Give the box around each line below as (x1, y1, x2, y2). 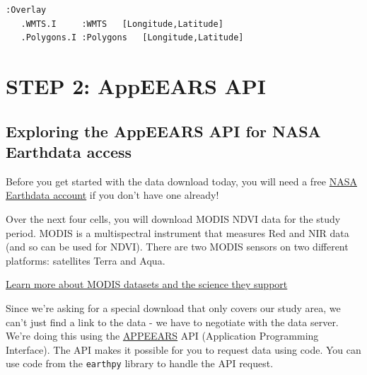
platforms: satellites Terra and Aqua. (6, 253, 165, 267)
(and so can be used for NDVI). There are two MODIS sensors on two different (6, 239, 349, 254)
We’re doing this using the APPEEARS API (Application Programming (6, 328, 319, 343)
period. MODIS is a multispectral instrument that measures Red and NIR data (6, 225, 349, 240)
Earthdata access (6, 140, 132, 162)
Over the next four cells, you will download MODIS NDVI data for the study (6, 211, 341, 226)
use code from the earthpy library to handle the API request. (6, 356, 274, 371)
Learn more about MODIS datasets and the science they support (6, 277, 288, 292)
